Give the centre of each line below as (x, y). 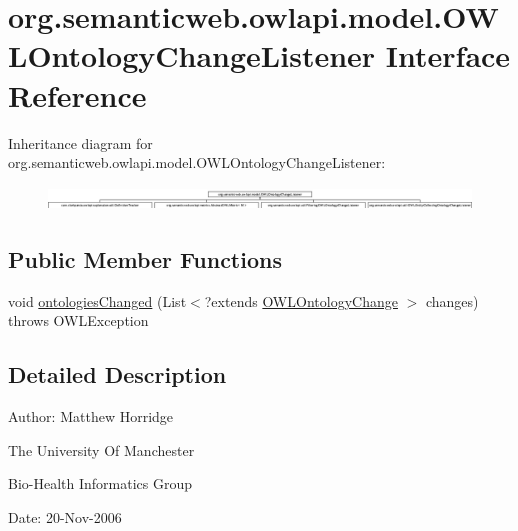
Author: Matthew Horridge (91, 416)
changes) (452, 300)
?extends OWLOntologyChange (301, 300)
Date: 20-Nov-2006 (65, 517)
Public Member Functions (145, 259)
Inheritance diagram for (80, 142)
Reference (77, 94)
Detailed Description (117, 374)
